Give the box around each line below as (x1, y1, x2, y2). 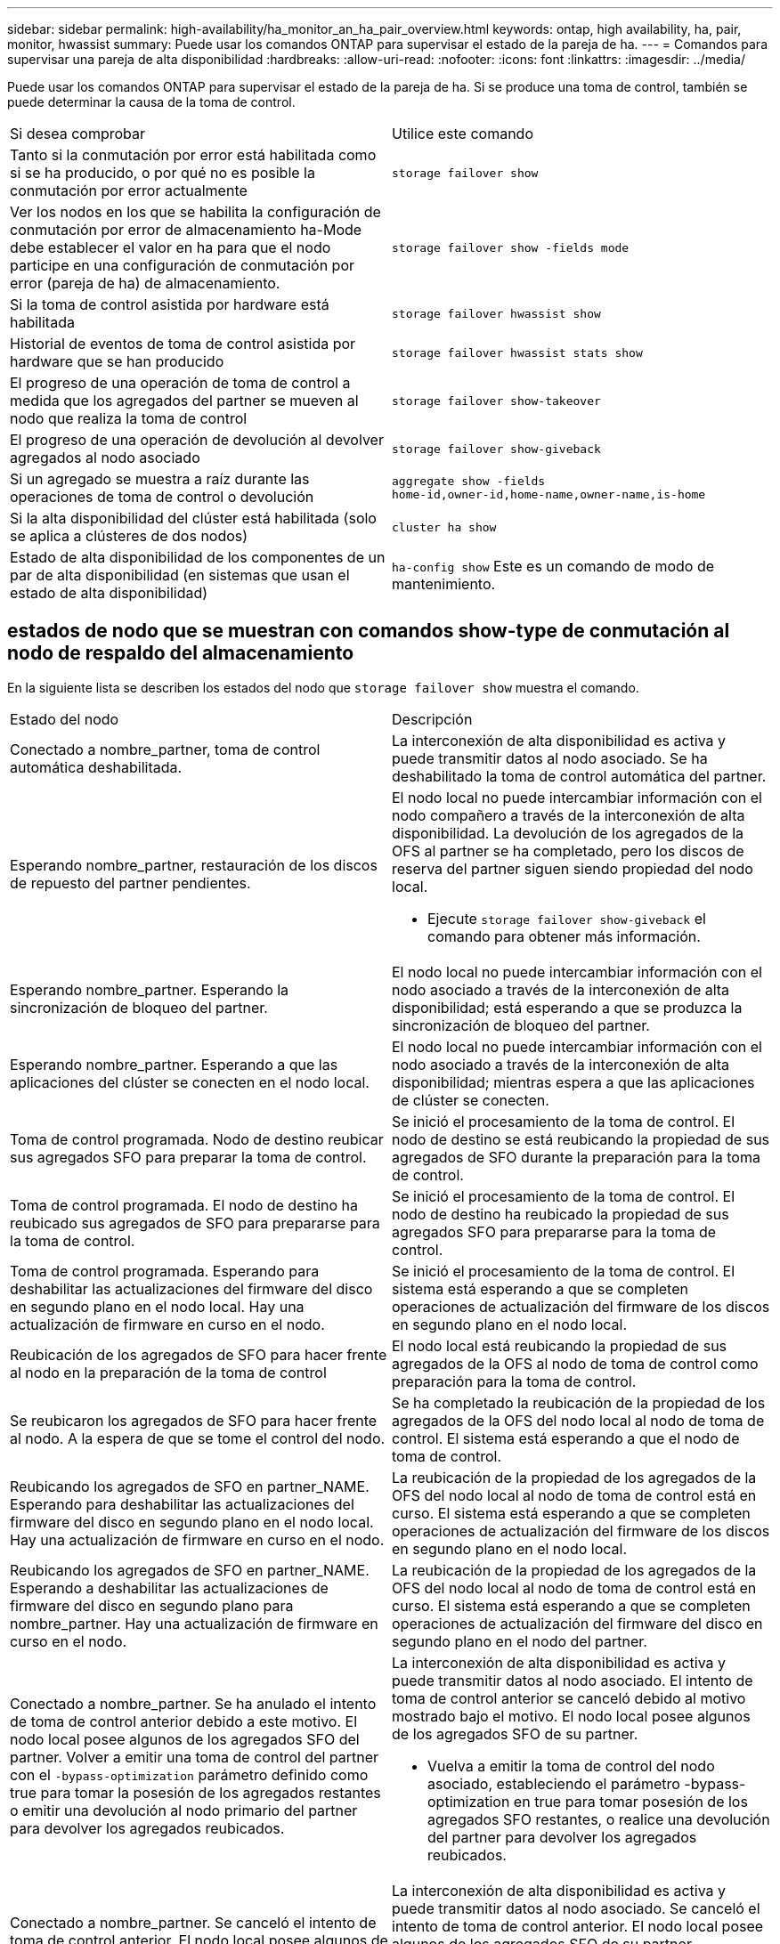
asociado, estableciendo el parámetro (427, 1774, 680, 1793)
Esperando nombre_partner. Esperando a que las (10, 1055, 338, 1073)
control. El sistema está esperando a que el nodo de (392, 1429, 740, 1447)
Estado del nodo (10, 709, 119, 728)
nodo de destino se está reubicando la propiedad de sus (392, 1130, 770, 1148)
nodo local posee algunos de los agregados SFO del (10, 1729, 360, 1748)
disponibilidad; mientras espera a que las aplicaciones (392, 1073, 755, 1091)
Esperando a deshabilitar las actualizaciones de (10, 1578, 329, 1597)
